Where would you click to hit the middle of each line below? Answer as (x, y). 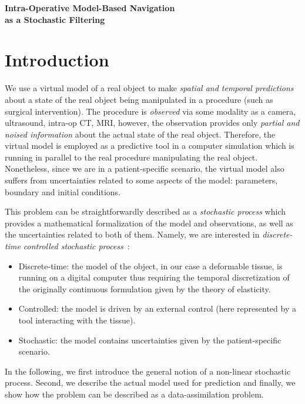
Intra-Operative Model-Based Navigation (90, 8)
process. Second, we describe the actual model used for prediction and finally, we (150, 383)
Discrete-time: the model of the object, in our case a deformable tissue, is (150, 266)
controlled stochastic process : (76, 246)
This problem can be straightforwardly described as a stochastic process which (145, 211)
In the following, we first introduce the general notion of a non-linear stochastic (148, 371)
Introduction (57, 60)
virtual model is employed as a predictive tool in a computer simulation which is (150, 146)
